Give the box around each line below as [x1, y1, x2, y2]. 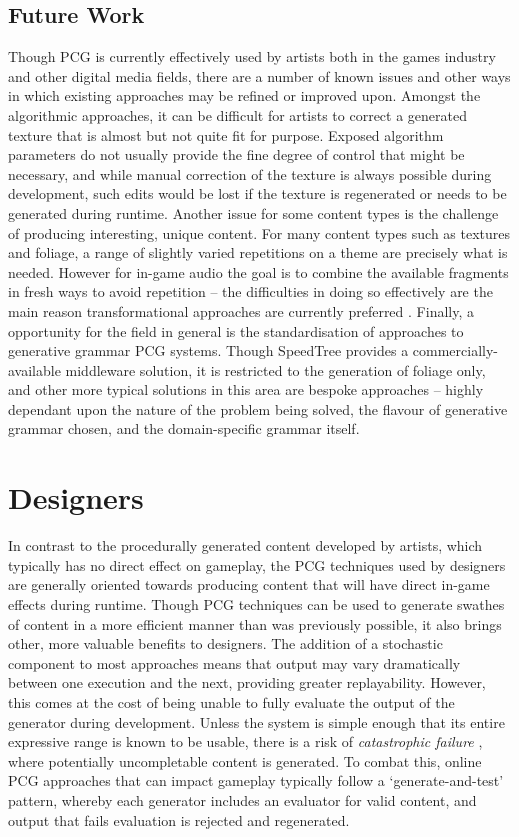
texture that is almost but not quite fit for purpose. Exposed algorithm [8, 124, 444, 145]
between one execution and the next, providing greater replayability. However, [8, 672, 486, 693]
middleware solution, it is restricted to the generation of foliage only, [65, 359, 486, 380]
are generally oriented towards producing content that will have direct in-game [8, 574, 490, 595]
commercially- [412, 340, 499, 361]
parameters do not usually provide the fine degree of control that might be [8, 144, 465, 165]
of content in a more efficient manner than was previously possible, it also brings [8, 613, 502, 634]
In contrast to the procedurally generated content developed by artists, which [8, 535, 483, 556]
